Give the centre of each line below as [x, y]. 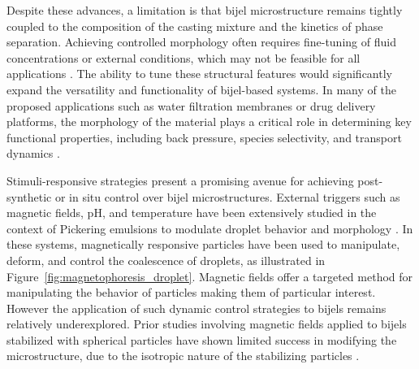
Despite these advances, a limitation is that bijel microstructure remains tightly [205, 10]
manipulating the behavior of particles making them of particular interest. [191, 292]
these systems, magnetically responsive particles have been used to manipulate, [203, 244]
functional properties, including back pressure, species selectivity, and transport [204, 137]
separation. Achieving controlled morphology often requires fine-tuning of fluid [201, 42]
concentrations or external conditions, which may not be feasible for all [184, 57]
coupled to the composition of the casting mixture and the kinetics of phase [195, 26]
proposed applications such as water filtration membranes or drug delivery [191, 105]
